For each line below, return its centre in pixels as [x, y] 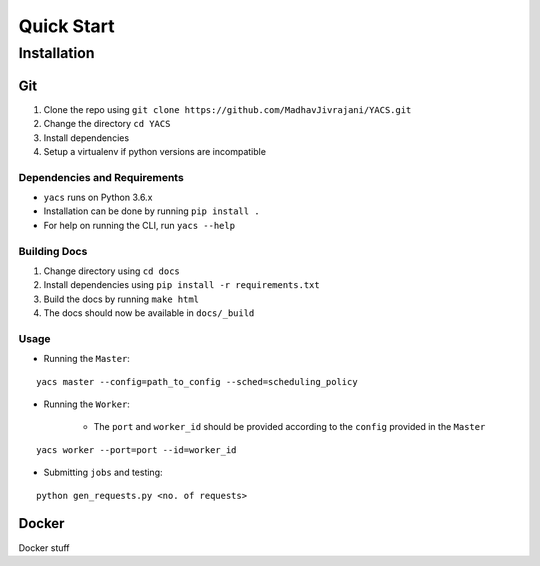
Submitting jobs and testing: [103, 472]
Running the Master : [86, 359]
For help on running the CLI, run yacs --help [139, 225]
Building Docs [53, 251]
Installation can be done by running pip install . [151, 211]
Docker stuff [44, 547]
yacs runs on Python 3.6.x [98, 197]
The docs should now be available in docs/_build [149, 313]
